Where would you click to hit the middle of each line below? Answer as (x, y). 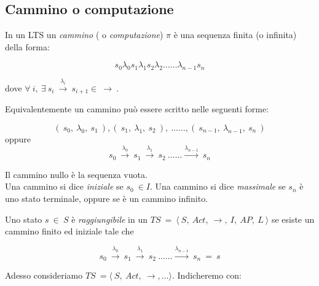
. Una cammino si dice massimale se (218, 186)
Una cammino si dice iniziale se (64, 186)
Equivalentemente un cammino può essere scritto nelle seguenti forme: (137, 109)
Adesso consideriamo (44, 275)
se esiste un (293, 219)
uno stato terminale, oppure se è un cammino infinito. (107, 198)
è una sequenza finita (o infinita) (235, 35)
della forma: (27, 46)
